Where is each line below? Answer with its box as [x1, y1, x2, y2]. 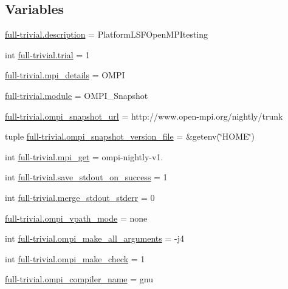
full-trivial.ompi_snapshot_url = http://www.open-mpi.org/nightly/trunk [5, 109, 283, 122]
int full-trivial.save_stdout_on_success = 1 [5, 171, 168, 183]
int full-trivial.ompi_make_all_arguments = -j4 [5, 232, 184, 245]
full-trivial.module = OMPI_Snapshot [5, 89, 148, 101]
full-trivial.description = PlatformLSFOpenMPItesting [5, 28, 208, 41]
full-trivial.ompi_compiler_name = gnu [5, 273, 153, 285]
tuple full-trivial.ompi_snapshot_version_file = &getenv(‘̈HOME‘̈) [5, 130, 255, 143]
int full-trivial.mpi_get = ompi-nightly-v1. [5, 150, 163, 163]
